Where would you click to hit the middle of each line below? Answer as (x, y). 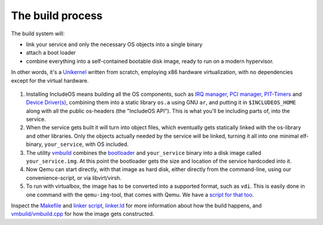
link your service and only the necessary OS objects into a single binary (114, 44)
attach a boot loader (51, 53)
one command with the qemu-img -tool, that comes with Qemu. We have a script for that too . (140, 194)
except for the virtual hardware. (50, 80)
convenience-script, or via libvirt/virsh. (74, 178)
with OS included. (106, 144)
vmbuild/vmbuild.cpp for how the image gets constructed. (83, 214)
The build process (57, 16)
